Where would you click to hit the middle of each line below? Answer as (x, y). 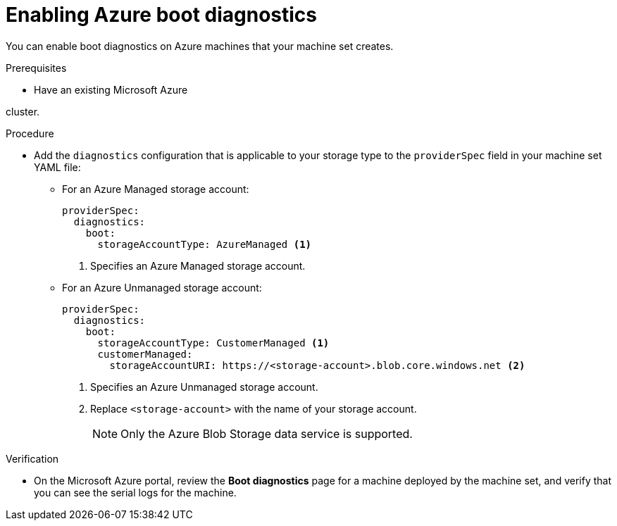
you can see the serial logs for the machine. (135, 492)
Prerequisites (36, 68)
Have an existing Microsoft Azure (111, 89)
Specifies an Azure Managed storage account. (198, 265)
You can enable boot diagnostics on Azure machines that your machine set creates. (200, 46)
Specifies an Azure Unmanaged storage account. (204, 387)
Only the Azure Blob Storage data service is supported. (267, 433)
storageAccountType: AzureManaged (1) (205, 244)
